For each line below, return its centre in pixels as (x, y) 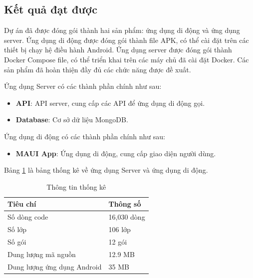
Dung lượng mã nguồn (42, 254)
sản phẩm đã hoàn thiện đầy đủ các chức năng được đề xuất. (98, 69)
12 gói (118, 241)
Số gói (17, 241)
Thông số (125, 204)
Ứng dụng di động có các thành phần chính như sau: (85, 136)
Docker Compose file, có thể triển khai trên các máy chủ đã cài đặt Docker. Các (126, 59)
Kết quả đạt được (51, 9)
